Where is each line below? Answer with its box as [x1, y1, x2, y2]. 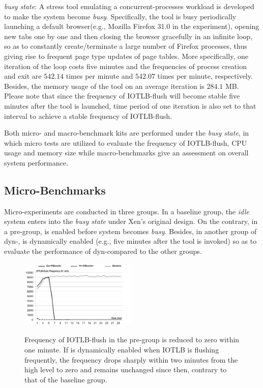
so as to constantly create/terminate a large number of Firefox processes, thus [4, 41, 247, 51]
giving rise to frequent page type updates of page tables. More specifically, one [4, 50, 248, 61]
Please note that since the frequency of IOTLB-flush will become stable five [4, 90, 240, 101]
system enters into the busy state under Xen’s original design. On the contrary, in [4, 216, 258, 227]
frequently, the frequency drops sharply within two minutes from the [24, 354, 238, 365]
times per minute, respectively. [157, 71, 253, 81]
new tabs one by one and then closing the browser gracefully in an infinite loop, [4, 30, 253, 41]
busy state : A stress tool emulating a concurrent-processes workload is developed [4, 1, 254, 11]
